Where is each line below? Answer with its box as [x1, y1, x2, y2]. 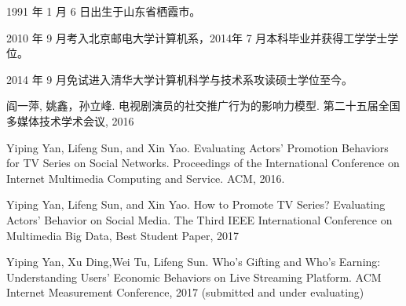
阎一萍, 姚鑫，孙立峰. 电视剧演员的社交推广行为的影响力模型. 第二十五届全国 [6, 97, 401, 114]
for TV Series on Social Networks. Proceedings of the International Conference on [6, 155, 400, 171]
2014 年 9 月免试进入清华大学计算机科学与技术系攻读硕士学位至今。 [6, 71, 353, 87]
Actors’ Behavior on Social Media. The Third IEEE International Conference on [6, 211, 393, 228]
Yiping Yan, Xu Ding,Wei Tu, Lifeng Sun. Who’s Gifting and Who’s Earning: [6, 253, 381, 270]
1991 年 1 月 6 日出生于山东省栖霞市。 [6, 3, 201, 19]
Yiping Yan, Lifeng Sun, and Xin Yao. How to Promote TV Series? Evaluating [6, 196, 386, 213]
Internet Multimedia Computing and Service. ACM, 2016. [6, 169, 285, 186]
